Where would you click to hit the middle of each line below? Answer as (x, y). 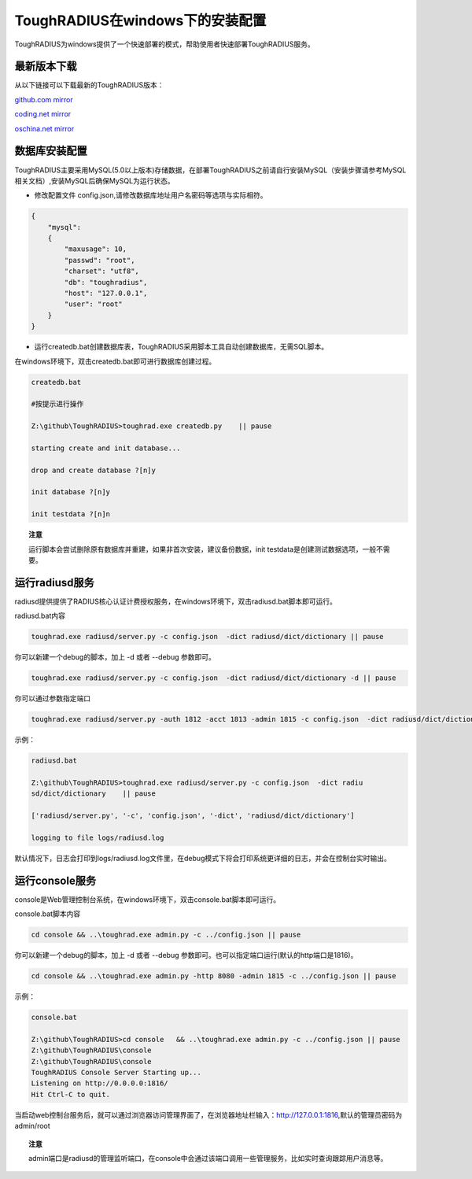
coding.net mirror (43, 114)
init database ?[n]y (70, 492)
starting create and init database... (106, 448)
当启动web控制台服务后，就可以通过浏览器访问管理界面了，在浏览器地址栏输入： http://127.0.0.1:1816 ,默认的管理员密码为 (208, 1114)
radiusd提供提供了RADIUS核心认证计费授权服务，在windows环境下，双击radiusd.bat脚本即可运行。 (176, 601)
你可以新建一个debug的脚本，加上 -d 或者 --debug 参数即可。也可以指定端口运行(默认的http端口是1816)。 (186, 955)
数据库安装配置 (51, 151)
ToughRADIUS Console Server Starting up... (116, 1073)
